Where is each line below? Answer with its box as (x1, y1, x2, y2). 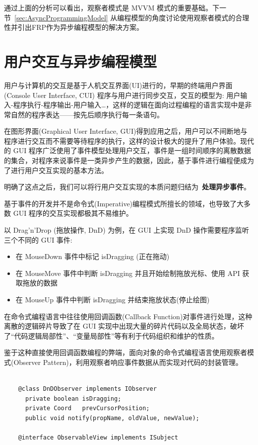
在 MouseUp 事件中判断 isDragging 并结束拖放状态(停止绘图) (15, 294, 210, 304)
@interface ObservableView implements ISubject (18, 434, 178, 442)
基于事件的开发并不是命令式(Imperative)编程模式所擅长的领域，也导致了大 (4, 198, 244, 208)
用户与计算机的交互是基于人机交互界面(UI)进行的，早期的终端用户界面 (4, 80, 233, 90)
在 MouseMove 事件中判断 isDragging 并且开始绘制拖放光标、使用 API (15, 267, 240, 278)
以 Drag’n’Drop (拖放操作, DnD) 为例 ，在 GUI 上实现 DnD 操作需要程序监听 (4, 225, 249, 235)
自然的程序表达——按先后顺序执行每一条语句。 (10, 109, 164, 119)
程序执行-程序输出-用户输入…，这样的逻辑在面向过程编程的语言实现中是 (13, 99, 245, 110)
